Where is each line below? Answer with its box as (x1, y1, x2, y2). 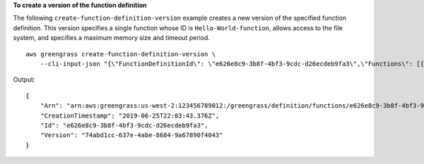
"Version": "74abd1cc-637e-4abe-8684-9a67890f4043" (40, 131, 223, 139)
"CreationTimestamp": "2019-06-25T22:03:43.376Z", (40, 111, 220, 120)
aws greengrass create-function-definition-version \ (25, 50, 216, 58)
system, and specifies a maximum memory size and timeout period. (13, 34, 210, 42)
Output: (13, 75, 35, 84)
